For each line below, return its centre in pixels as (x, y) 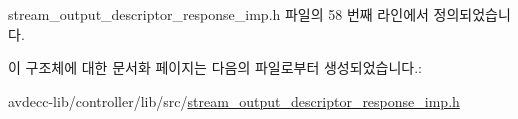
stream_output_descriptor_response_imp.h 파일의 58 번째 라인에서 (218, 14)
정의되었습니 (472, 14)
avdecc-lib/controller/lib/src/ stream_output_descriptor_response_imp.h (234, 100)
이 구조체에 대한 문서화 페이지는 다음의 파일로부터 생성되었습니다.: (215, 67)
